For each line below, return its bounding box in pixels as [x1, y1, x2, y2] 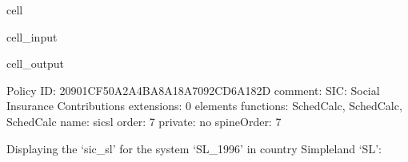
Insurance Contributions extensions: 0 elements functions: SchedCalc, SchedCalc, [6, 97, 402, 114]
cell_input [6, 28, 58, 45]
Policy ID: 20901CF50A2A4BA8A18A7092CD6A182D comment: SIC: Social [6, 81, 380, 98]
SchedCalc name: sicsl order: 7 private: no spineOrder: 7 [6, 113, 282, 129]
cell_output [6, 55, 64, 72]
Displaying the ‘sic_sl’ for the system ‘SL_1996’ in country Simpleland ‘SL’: [6, 140, 382, 156]
